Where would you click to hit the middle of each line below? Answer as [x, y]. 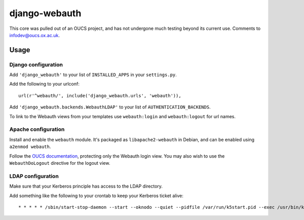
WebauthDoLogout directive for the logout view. [60, 163]
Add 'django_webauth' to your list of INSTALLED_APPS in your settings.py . [93, 75]
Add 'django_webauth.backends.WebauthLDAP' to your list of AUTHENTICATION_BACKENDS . [110, 107]
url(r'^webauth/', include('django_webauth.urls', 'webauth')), [100, 96]
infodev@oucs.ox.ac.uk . [35, 35]
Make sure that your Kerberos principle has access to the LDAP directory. [86, 186]
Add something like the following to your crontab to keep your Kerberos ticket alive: [96, 196]
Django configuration [36, 64]
